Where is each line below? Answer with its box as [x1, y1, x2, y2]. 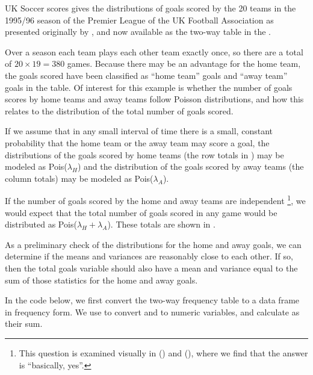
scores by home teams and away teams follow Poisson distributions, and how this [5, 93, 304, 105]
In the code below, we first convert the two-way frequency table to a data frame [5, 294, 300, 306]
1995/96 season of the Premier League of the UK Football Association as [5, 13, 274, 26]
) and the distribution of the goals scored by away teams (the [77, 160, 304, 173]
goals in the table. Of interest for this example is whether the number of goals [5, 81, 293, 93]
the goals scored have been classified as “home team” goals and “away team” [5, 69, 288, 81]
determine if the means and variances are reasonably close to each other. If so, [5, 250, 293, 262]
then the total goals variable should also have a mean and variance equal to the [5, 261, 298, 274]
